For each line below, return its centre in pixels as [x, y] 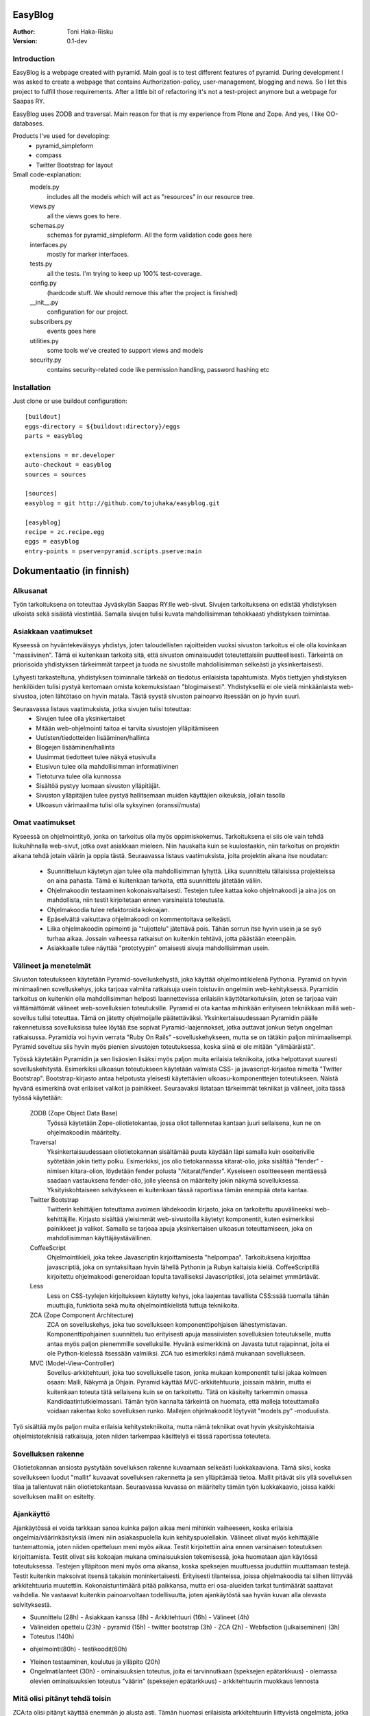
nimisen [58, 1171]
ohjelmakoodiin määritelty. [84, 1133]
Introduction [34, 58]
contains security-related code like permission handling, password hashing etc [158, 369]
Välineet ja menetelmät [52, 966]
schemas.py [47, 225]
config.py [44, 283]
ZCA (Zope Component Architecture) [82, 1315]
